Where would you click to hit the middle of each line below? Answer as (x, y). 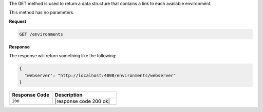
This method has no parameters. (42, 13)
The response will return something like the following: (63, 56)
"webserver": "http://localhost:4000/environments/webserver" (100, 75)
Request (18, 21)
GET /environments (41, 34)
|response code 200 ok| (82, 101)
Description (69, 95)
